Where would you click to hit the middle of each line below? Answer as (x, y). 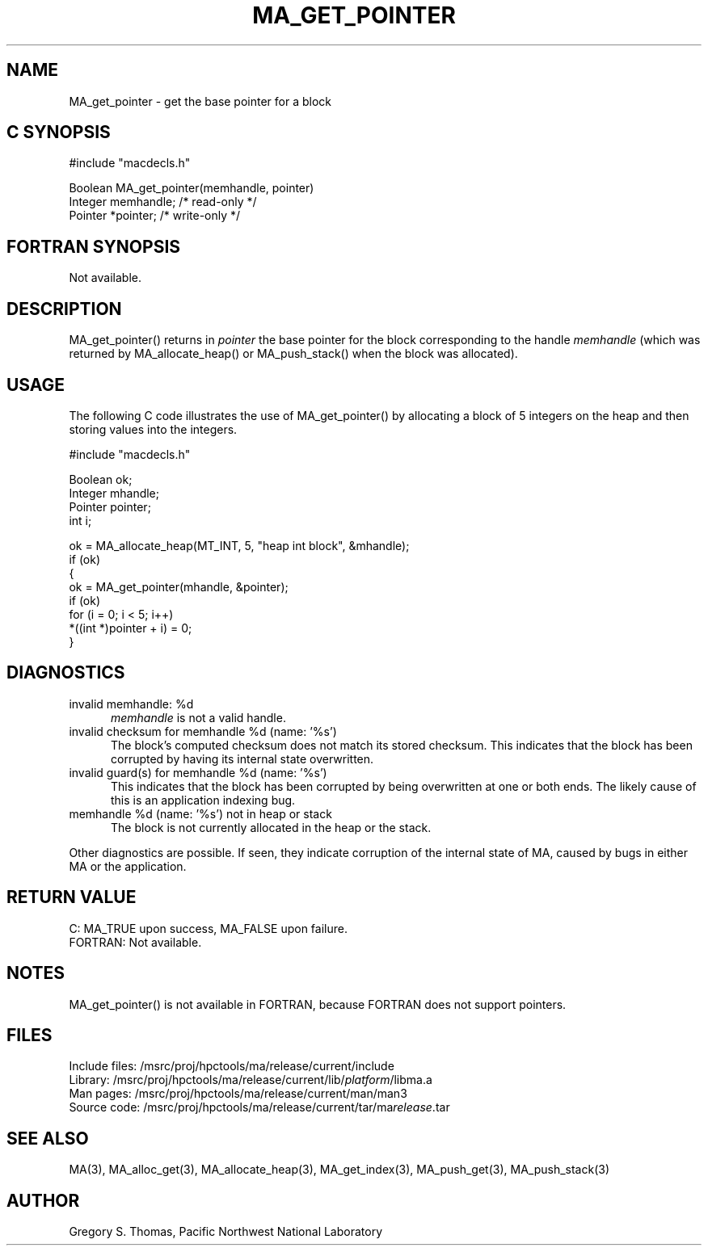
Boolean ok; (101, 479)
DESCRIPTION (64, 309)
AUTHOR (43, 1200)
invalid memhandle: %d (131, 704)
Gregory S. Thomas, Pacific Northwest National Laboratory (226, 1232)
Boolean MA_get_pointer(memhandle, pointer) (192, 188)
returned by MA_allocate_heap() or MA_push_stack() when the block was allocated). (293, 354)
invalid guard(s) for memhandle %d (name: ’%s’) (198, 772)
